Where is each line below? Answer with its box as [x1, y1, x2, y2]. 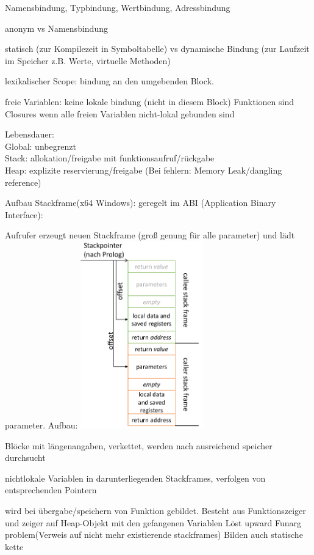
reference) [5, 175, 41, 188]
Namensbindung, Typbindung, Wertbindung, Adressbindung [5, 1, 230, 13]
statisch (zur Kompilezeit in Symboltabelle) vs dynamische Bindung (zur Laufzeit [5, 42, 310, 55]
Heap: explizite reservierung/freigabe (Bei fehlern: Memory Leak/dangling [5, 163, 282, 176]
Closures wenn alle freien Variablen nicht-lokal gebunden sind [5, 107, 235, 120]
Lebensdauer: [5, 128, 54, 141]
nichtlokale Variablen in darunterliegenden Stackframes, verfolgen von [5, 471, 266, 484]
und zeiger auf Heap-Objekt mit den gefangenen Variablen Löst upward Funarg [5, 516, 302, 529]
